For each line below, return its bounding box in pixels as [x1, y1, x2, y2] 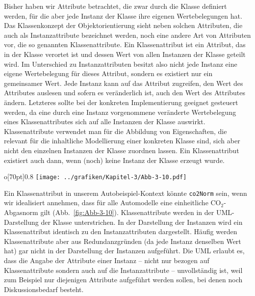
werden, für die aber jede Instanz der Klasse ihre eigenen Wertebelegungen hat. [4, 10, 242, 21]
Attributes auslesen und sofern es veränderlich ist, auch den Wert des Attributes [4, 87, 246, 98]
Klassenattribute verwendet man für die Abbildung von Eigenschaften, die [4, 126, 227, 136]
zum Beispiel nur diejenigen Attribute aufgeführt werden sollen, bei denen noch [4, 274, 243, 285]
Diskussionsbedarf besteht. [4, 284, 84, 294]
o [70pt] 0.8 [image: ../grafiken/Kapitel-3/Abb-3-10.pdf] [4, 171, 187, 182]
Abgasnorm [4, 207, 38, 217]
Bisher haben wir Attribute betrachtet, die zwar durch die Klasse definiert [4, 1, 227, 11]
